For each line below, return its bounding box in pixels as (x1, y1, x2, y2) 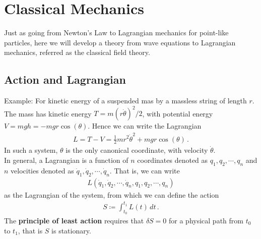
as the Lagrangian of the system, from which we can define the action (4, 189, 219, 200)
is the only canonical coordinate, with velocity (66, 145, 208, 155)
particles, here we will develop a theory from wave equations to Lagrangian (4, 37, 236, 47)
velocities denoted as (11, 165, 74, 175)
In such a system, (4, 145, 58, 155)
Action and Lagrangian (4, 72, 126, 87)
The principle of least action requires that (4, 215, 144, 225)
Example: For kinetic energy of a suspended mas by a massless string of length (4, 95, 247, 106)
